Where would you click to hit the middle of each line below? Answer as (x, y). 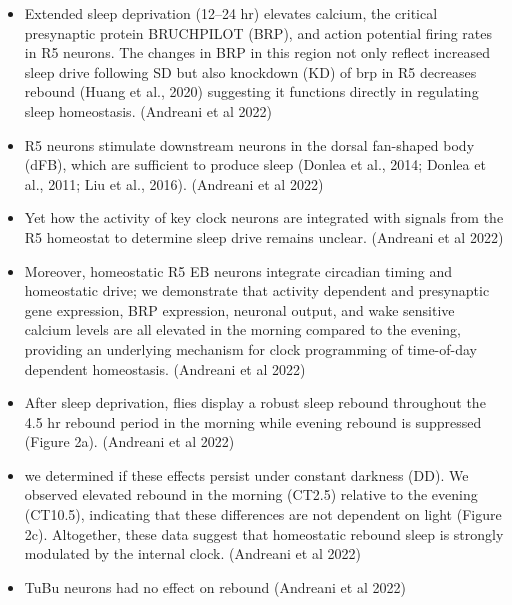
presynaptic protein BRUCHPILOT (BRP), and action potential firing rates (258, 32)
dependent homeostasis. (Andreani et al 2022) (165, 368)
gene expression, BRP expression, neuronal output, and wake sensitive (239, 309)
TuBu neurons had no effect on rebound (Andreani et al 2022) (215, 586)
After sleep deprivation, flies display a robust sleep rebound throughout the (255, 402)
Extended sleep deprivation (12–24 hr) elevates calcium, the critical (231, 13)
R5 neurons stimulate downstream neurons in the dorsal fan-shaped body (249, 144)
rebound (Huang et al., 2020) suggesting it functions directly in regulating (251, 91)
